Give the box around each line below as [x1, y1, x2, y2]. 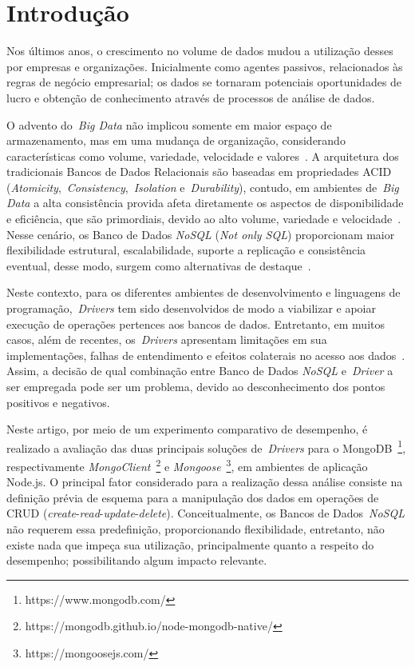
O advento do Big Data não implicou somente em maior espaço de [6, 116, 332, 133]
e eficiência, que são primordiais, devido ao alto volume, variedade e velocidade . [6, 210, 401, 227]
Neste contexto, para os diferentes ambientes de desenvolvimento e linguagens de [6, 284, 401, 301]
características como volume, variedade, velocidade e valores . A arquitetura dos [6, 147, 399, 164]
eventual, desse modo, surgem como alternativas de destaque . [6, 257, 311, 274]
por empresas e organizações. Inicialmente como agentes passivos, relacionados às [6, 58, 403, 74]
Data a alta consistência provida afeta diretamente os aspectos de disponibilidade [6, 194, 404, 211]
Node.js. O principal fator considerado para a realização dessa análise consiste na [6, 473, 403, 490]
